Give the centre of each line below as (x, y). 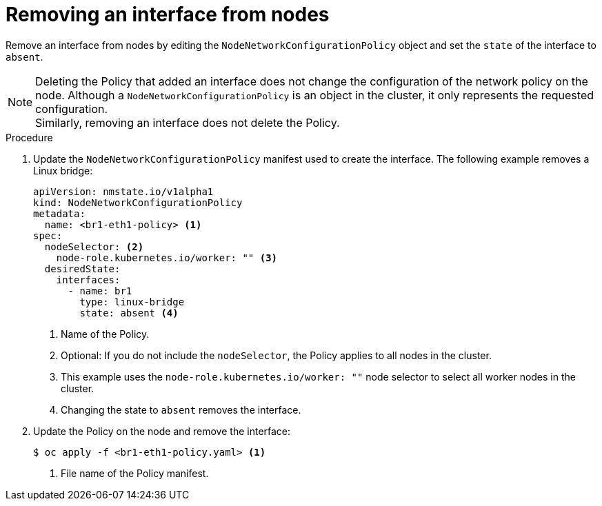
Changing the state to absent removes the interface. (181, 409)
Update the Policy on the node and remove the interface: (162, 431)
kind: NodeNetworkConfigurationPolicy (138, 202)
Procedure (29, 137)
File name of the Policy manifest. (135, 473)
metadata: (59, 213)
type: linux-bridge (132, 302)
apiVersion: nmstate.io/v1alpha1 (123, 191)
